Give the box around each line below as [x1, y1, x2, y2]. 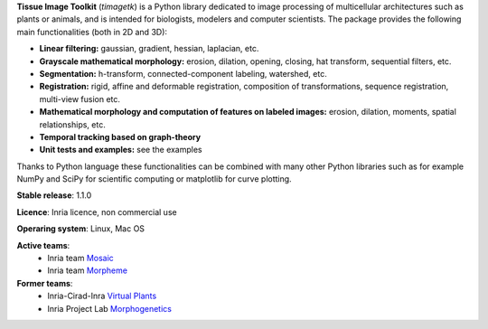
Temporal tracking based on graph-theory [39, 131, 202, 142]
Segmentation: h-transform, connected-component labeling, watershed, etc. [39, 68, 327, 79]
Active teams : [16, 240, 70, 250]
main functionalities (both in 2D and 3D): [16, 26, 167, 37]
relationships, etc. [39, 118, 106, 130]
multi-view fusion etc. [39, 93, 121, 104]
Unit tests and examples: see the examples [39, 145, 202, 155]
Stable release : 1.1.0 [16, 190, 92, 201]
